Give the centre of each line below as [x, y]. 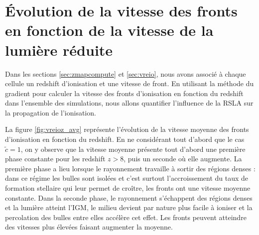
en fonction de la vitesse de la [109, 30]
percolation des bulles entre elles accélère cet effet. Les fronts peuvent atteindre [126, 217]
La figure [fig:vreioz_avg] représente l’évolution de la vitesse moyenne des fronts [127, 129]
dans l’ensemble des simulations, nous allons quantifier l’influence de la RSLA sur [129, 103]
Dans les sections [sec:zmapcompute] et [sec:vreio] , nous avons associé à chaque [126, 73]
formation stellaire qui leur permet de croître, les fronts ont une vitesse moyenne [128, 188]
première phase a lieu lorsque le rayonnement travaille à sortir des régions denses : [130, 168]
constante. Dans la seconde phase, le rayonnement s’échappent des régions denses [129, 197]
